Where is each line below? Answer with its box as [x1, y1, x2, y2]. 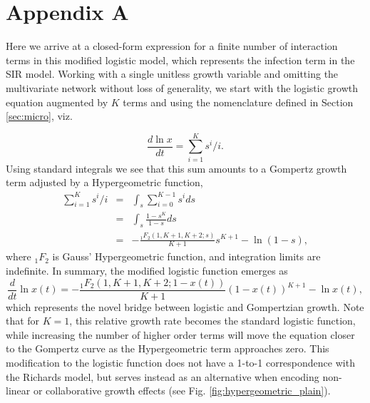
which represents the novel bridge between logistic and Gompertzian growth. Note [6, 299, 364, 314]
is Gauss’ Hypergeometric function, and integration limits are [52, 249, 321, 264]
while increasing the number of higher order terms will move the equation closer [6, 327, 355, 342]
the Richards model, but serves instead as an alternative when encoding [6, 369, 319, 384]
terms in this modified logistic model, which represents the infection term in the [6, 52, 355, 67]
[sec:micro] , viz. [6, 108, 73, 123]
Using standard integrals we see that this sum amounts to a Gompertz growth [6, 160, 347, 175]
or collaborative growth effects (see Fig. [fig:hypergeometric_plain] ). [33, 383, 331, 398]
